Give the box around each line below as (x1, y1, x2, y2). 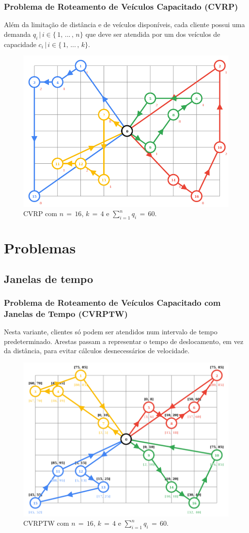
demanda (4, 29, 31, 39)
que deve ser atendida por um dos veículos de (85, 29, 220, 39)
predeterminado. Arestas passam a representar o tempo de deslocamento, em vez (4, 336, 244, 346)
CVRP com (23, 208, 57, 219)
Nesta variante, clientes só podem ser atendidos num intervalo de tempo (4, 327, 218, 337)
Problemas (4, 238, 76, 258)
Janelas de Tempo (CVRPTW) (4, 307, 128, 319)
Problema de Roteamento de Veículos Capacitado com (4, 297, 221, 309)
